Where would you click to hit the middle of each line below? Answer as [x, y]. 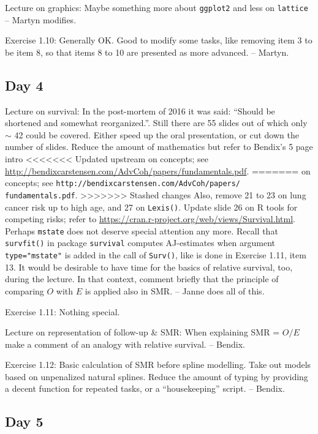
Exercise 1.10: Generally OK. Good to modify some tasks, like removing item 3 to [159, 40]
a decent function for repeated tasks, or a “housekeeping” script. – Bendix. [145, 388]
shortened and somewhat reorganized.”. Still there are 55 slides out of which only [156, 123]
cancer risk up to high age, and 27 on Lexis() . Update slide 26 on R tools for [151, 207]
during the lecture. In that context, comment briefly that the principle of [142, 279]
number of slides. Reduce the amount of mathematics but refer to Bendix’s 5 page [159, 147]
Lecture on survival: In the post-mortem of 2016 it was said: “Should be [140, 110]
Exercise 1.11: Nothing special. [62, 311]
